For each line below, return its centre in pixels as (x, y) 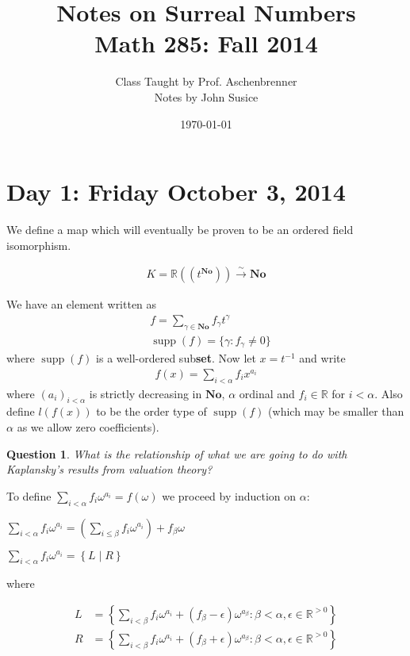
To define (29, 495)
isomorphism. (39, 245)
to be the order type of (151, 411)
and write (322, 358)
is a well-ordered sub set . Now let (176, 358)
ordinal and (267, 393)
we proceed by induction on (229, 495)
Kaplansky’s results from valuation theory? (109, 469)
